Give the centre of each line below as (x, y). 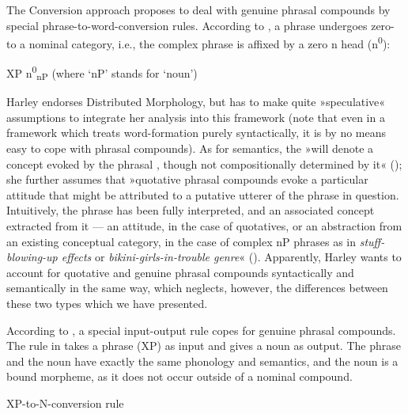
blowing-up (32, 257)
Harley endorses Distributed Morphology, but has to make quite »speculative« (196, 102)
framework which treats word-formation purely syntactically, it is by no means (196, 133)
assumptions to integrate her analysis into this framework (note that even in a (196, 117)
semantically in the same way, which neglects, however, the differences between (197, 288)
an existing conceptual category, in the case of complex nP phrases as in (181, 241)
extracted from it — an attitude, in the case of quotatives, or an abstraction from (204, 225)
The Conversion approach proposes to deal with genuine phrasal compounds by (198, 9)
